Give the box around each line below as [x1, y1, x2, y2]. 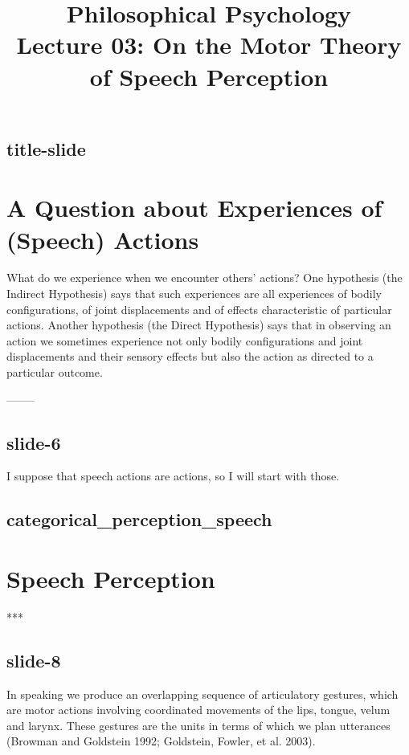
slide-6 [6, 430, 61, 455]
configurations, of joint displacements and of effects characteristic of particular [6, 300, 392, 317]
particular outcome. [6, 364, 103, 381]
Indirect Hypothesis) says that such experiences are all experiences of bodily [6, 285, 382, 302]
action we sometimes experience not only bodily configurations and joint [6, 332, 363, 349]
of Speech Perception [89, 59, 329, 92]
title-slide [6, 136, 86, 161]
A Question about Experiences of [6, 191, 382, 224]
